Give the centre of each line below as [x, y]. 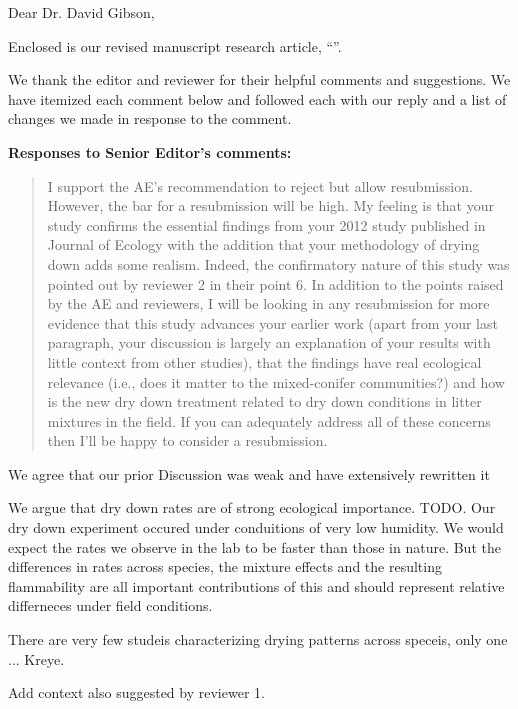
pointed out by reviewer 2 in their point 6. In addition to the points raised [275, 283]
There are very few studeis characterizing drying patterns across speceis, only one [258, 639]
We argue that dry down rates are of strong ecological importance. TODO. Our [252, 507]
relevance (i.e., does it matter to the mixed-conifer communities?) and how [276, 381]
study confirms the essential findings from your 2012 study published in [266, 224]
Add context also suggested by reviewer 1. [136, 692]
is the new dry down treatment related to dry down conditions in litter [264, 401]
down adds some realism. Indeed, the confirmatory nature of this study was [278, 263]
